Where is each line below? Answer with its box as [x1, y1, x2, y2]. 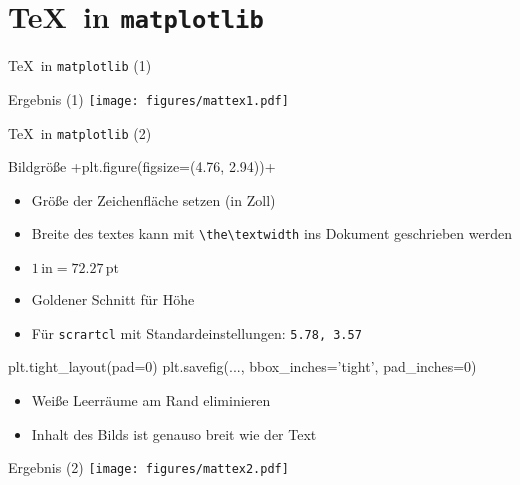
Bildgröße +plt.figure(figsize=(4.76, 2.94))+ [8, 156, 276, 177]
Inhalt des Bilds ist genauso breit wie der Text [31, 423, 317, 444]
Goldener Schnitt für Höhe [31, 289, 195, 310]
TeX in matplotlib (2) [8, 122, 152, 143]
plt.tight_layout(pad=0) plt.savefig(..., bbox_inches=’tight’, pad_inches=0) [8, 356, 477, 377]
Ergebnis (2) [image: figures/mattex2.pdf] [8, 457, 289, 478]
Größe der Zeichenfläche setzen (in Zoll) [31, 189, 276, 210]
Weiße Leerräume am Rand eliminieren [31, 389, 271, 410]
